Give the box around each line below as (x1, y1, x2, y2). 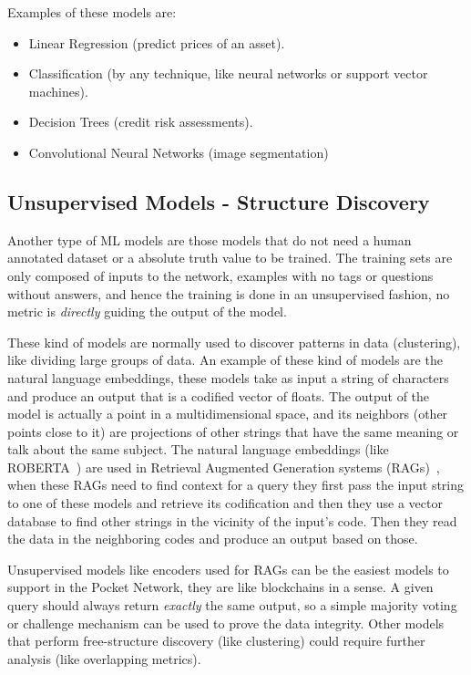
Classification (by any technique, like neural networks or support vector (28, 64, 428, 83)
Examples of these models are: (7, 3, 177, 21)
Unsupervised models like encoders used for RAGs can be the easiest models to (7, 559, 449, 578)
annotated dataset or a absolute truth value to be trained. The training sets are (7, 248, 453, 267)
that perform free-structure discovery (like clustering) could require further (7, 631, 425, 650)
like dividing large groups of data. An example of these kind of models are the (7, 350, 443, 369)
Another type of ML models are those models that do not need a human (7, 230, 412, 249)
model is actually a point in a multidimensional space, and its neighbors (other (7, 404, 448, 423)
